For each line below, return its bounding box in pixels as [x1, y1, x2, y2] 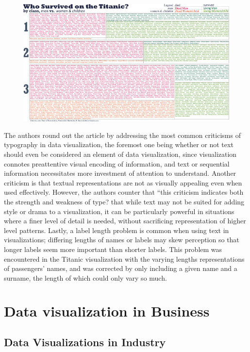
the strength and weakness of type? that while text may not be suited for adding [4, 196, 245, 206]
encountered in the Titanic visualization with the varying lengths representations [4, 253, 245, 264]
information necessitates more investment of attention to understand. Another [4, 168, 236, 178]
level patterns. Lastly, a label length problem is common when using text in [4, 225, 229, 235]
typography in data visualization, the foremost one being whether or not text [4, 139, 233, 150]
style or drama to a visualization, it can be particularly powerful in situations [4, 206, 234, 216]
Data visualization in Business [4, 301, 210, 321]
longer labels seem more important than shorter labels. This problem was [4, 244, 222, 254]
